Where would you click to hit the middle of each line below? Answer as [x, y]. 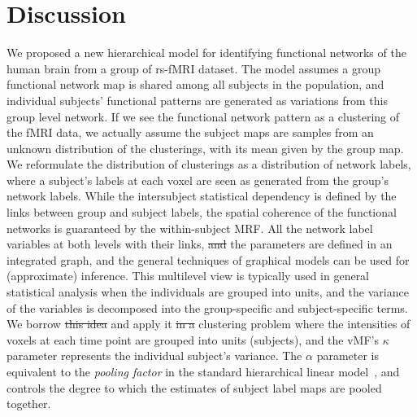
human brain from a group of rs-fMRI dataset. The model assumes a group [194, 68]
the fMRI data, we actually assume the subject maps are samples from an [190, 132]
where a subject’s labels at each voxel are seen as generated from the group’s [198, 180]
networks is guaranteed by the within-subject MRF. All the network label [190, 228]
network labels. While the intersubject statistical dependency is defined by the [202, 196]
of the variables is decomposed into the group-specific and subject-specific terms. [207, 307]
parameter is [348, 356]
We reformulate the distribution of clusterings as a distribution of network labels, [209, 164]
